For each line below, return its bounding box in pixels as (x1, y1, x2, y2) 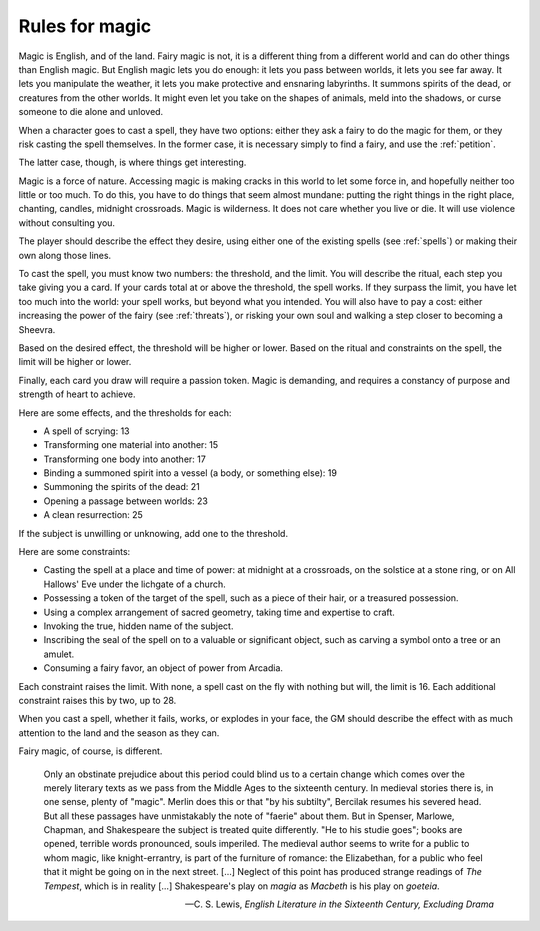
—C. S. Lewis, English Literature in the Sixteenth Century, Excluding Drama (185, 898, 494, 910)
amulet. (43, 648, 75, 660)
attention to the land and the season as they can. (18, 726, 220, 739)
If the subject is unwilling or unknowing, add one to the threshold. (18, 527, 289, 539)
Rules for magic (18, 15, 152, 37)
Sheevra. (18, 323, 56, 335)
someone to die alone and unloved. (18, 106, 164, 118)
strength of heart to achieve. (18, 388, 136, 400)
